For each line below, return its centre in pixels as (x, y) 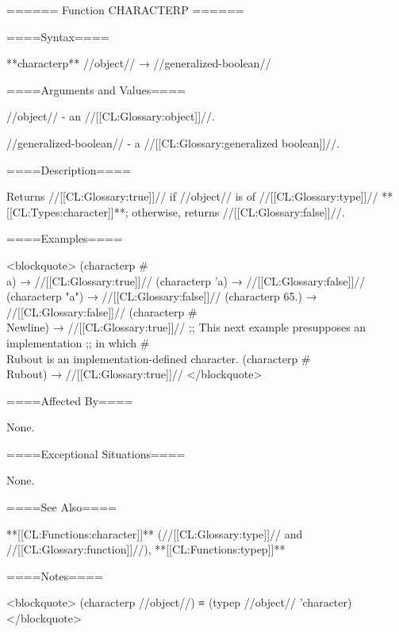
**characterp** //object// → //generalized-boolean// (139, 63)
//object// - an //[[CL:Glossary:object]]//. (111, 116)
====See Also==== (61, 507)
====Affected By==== (70, 400)
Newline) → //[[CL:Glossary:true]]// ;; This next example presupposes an (186, 327)
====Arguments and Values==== (96, 89)
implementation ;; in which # (78, 342)
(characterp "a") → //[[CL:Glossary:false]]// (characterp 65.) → (162, 296)
